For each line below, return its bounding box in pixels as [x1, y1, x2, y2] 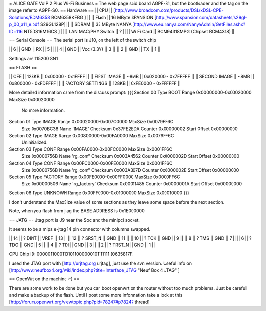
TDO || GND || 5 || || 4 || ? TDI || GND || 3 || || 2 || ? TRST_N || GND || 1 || [9, 242, 155, 248]
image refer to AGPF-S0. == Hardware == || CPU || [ [9, 7, 115, 13]
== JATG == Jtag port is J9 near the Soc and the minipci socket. [9, 217, 140, 223]
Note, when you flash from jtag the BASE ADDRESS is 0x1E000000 [9, 208, 145, 214]
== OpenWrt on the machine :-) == [9, 276, 80, 282]
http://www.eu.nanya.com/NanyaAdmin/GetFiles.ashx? [133, 21, 246, 27]
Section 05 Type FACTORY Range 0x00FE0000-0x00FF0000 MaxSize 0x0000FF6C [9, 174, 181, 180]
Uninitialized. [21, 139, 48, 145]
